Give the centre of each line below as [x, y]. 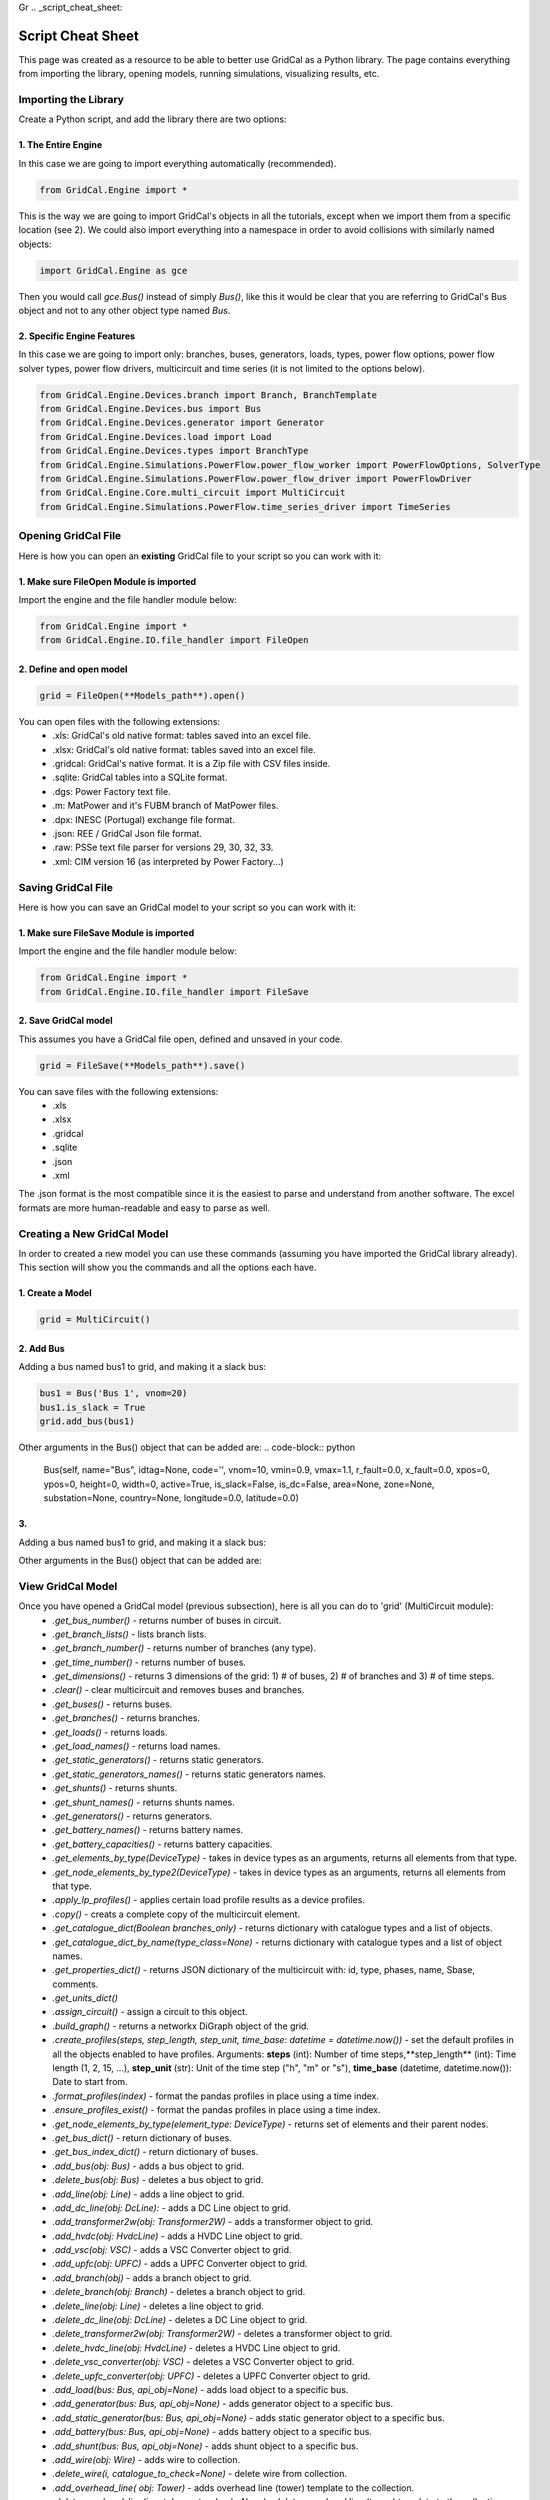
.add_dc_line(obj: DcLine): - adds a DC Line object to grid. [171, 2207]
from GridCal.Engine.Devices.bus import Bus [150, 409]
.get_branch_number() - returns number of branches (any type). [184, 1648]
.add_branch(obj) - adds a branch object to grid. [152, 2277]
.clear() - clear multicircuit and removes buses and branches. [178, 1690]
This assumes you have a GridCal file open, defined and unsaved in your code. [180, 1039]
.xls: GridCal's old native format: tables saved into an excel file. [182, 736]
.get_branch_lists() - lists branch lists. [129, 1634]
